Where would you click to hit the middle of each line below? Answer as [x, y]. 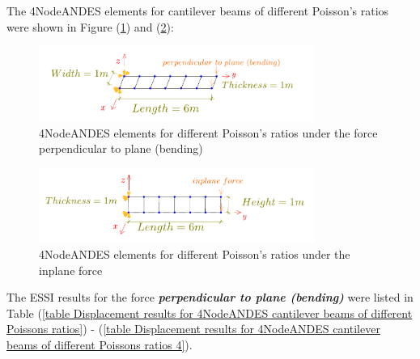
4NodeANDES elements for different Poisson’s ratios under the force [208, 132]
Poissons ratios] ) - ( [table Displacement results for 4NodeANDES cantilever [193, 329]
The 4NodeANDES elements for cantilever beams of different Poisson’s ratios [198, 11]
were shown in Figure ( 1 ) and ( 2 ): [90, 26]
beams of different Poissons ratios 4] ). [100, 344]
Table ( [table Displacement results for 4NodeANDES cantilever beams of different [210, 313]
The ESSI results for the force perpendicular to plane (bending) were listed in [210, 297]
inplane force [71, 270]
